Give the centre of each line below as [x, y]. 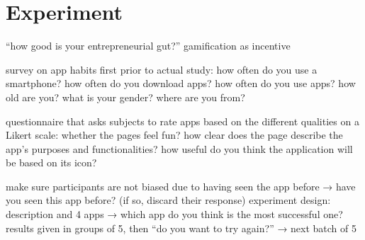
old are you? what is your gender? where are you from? [125, 97]
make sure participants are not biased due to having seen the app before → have [181, 186]
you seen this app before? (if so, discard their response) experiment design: [168, 200]
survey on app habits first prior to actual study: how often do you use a [162, 69]
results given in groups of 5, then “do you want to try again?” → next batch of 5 [181, 228]
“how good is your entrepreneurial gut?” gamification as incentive [148, 46]
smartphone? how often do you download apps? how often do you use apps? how [181, 83]
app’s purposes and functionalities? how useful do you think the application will [179, 148]
